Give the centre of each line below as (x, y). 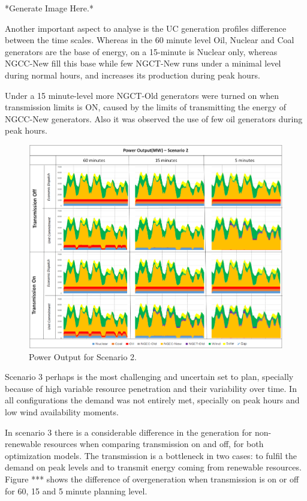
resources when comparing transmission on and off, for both (153, 444)
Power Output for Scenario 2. (83, 356)
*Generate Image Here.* (49, 8)
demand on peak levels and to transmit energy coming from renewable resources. (153, 467)
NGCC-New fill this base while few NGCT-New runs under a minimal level (143, 63)
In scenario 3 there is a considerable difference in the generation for (129, 432)
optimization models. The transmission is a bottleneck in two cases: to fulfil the (151, 455)
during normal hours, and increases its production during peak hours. (133, 75)
